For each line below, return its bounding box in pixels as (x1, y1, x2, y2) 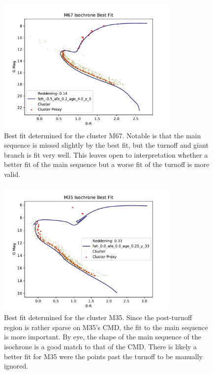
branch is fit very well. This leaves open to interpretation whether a (4, 149, 208, 160)
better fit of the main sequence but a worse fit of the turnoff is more (4, 159, 210, 169)
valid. (4, 168, 21, 179)
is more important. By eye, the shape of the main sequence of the (4, 332, 202, 342)
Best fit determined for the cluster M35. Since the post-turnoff (4, 312, 192, 323)
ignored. (4, 361, 29, 371)
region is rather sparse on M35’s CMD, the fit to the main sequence (4, 322, 208, 332)
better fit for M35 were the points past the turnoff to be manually (4, 351, 203, 361)
